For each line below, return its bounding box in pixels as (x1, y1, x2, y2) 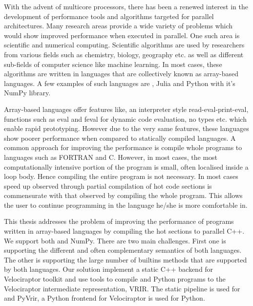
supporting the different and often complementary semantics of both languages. (4, 245, 242, 255)
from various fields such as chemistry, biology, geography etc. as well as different (4, 49, 244, 59)
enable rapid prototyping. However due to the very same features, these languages (4, 123, 249, 133)
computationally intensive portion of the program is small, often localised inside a (4, 161, 249, 172)
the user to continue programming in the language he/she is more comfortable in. (4, 199, 248, 210)
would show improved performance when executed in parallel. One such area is (4, 30, 240, 40)
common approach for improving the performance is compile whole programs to (4, 142, 242, 153)
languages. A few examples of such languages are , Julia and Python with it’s (4, 78, 235, 88)
